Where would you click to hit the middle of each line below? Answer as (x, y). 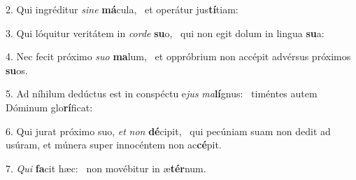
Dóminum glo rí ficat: (49, 107)
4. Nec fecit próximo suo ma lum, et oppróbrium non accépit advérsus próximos (178, 56)
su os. (17, 70)
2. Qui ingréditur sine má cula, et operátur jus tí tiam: (122, 9)
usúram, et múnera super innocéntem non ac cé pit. (114, 145)
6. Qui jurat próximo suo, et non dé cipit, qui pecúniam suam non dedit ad (168, 131)
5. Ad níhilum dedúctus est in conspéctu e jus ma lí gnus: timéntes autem (162, 94)
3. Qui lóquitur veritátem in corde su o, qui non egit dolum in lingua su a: (165, 33)
